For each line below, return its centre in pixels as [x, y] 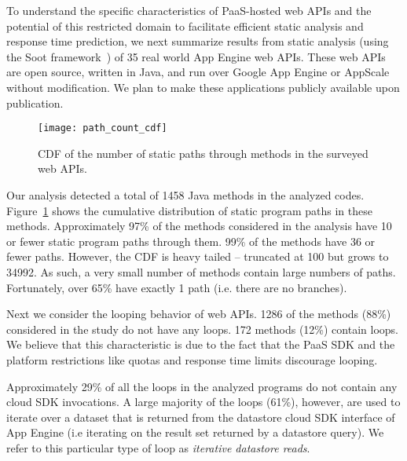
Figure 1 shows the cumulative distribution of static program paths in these [189, 210]
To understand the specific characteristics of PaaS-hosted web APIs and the [189, 10]
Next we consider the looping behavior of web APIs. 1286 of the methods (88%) [199, 314]
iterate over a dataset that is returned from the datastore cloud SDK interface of [201, 417]
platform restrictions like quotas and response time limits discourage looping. [192, 359]
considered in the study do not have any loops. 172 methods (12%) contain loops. [202, 329]
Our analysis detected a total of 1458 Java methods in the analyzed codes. [185, 195]
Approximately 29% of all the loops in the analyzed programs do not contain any [202, 386]
